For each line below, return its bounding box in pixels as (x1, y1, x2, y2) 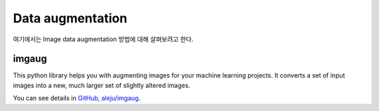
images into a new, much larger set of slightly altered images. (13, 81, 191, 89)
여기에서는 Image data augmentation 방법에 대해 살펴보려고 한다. (13, 35, 194, 43)
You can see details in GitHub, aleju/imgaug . (13, 94, 141, 103)
